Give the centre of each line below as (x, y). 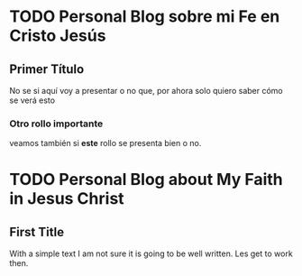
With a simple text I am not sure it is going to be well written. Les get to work (151, 253)
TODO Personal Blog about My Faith (146, 180)
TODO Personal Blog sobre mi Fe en (145, 17)
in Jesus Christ (67, 199)
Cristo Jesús (58, 36)
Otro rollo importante (56, 124)
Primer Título (47, 69)
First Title (37, 232)
